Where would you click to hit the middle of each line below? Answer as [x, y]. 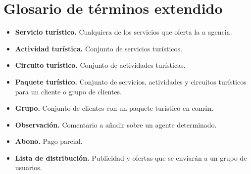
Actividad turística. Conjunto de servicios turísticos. [99, 48]
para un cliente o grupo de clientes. [69, 91]
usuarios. [28, 167]
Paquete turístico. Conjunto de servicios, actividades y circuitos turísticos [131, 81]
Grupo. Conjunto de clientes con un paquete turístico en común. [114, 108]
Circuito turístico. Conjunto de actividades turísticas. [100, 65]
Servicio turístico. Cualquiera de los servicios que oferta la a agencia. [124, 32]
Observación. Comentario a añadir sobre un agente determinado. [116, 124]
